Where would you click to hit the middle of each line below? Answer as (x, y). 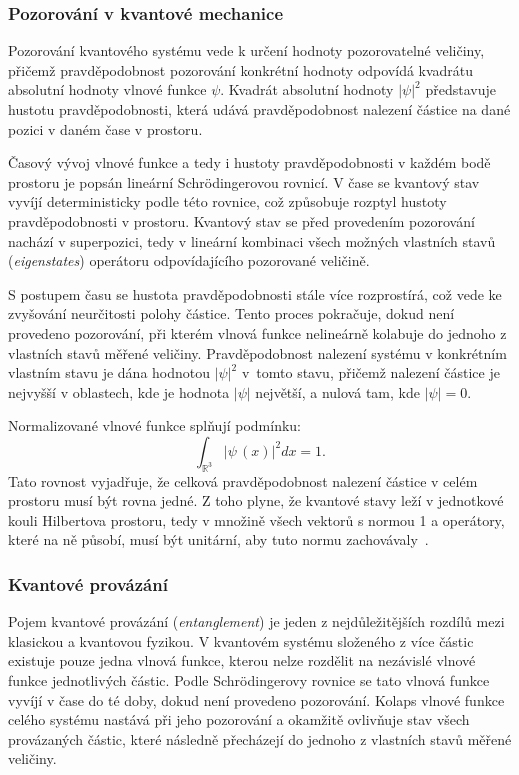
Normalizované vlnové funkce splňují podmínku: (154, 425)
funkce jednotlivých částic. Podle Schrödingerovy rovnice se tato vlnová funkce (249, 680)
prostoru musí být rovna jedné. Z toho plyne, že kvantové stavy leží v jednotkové (256, 500)
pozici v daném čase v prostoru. (105, 128)
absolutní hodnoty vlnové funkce (107, 89)
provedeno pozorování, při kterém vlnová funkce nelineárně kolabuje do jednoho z (257, 332)
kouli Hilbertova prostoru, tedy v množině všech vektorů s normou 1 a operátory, (256, 519)
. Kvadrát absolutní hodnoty (307, 89)
